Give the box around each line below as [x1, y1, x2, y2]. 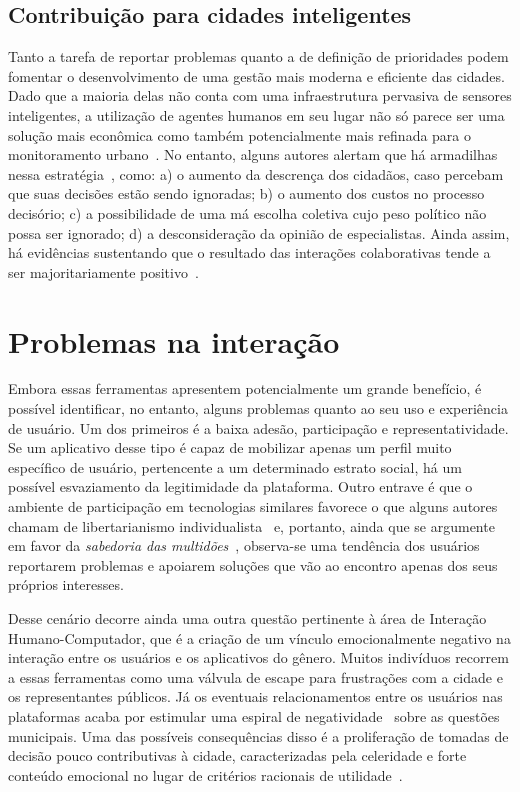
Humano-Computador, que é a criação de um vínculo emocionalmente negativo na [8, 627, 511, 648]
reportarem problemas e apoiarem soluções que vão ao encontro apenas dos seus [8, 554, 498, 575]
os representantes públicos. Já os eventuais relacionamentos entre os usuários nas [8, 686, 503, 707]
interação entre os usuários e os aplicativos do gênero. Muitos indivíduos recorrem [8, 647, 509, 668]
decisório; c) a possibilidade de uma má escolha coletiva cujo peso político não [8, 202, 487, 223]
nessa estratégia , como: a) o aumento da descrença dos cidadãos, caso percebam [8, 163, 504, 184]
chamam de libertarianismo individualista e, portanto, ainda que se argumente [8, 515, 495, 536]
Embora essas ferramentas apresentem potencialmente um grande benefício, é [8, 378, 482, 399]
